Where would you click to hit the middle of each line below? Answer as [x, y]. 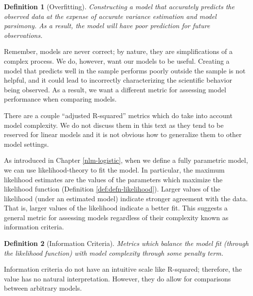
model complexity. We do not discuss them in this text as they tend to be [114, 125]
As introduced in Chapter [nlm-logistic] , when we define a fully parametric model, [126, 160]
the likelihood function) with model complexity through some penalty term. [114, 252]
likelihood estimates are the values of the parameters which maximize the [113, 179]
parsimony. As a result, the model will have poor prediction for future [107, 26]
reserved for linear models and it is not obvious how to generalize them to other [123, 134]
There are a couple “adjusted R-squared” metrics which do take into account [118, 115]
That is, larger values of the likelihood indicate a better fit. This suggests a [116, 208]
